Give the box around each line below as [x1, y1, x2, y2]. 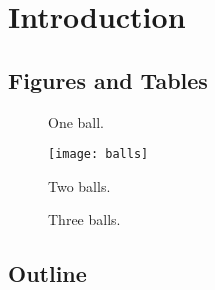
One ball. [48, 111, 105, 132]
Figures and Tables [8, 64, 208, 95]
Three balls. [48, 209, 121, 230]
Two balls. [48, 175, 111, 196]
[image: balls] [48, 147, 149, 162]
